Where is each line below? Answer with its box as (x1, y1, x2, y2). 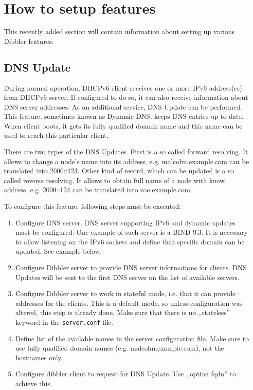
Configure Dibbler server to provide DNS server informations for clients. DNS (15, 262, 247, 273)
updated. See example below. (15, 246, 102, 256)
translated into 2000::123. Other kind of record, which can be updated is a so (4, 166, 234, 176)
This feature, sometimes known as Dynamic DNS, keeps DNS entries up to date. (4, 111, 244, 121)
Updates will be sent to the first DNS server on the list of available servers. (15, 272, 239, 282)
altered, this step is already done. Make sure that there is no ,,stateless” (15, 307, 230, 317)
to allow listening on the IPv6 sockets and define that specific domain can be (15, 236, 245, 246)
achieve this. (15, 378, 52, 389)
